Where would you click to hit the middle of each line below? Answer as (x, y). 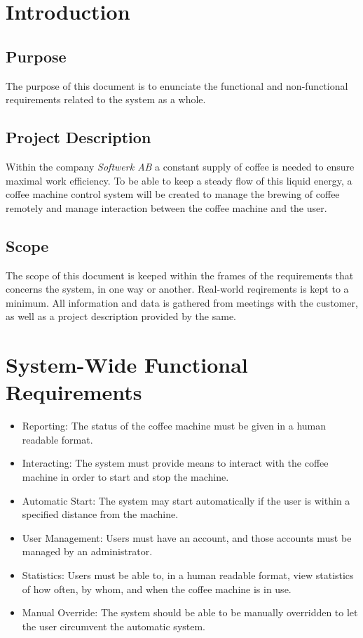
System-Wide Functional (127, 365)
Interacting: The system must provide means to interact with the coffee (175, 463)
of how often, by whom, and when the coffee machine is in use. (157, 589)
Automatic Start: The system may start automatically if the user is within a (186, 500)
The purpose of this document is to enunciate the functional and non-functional (177, 85)
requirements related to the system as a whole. (106, 99)
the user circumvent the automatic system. (114, 626)
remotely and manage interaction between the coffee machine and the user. (166, 207)
